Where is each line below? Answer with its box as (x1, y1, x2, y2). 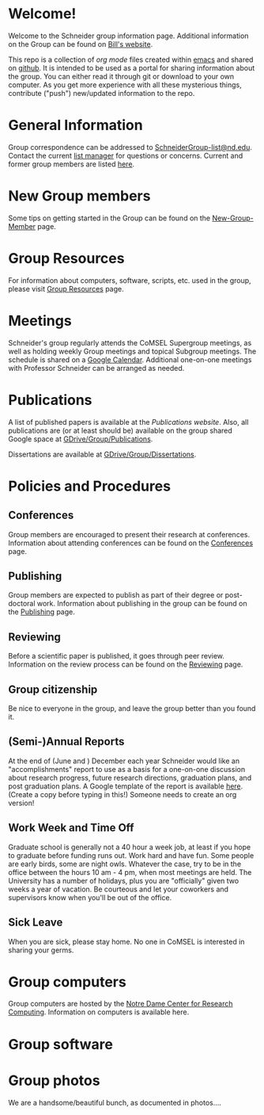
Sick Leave (8, 916, 63, 930)
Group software (8, 1035, 113, 1053)
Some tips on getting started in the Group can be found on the (8, 213, 211, 223)
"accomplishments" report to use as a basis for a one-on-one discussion (8, 764, 246, 773)
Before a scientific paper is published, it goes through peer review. (8, 651, 225, 661)
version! (8, 798, 35, 808)
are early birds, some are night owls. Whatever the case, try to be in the (8, 859, 242, 869)
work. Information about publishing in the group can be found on (36, 599, 247, 609)
